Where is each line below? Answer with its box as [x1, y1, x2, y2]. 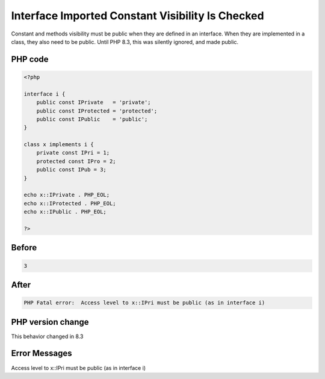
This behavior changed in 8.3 [11, 333, 84, 340]
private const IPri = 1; [36, 149, 110, 156]
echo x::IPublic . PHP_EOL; [23, 208, 107, 215]
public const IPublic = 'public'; [36, 116, 148, 123]
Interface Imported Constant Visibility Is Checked [11, 9, 264, 22]
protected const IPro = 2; [36, 158, 117, 165]
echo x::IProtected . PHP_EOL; [23, 200, 117, 207]
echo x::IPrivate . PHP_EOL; [23, 191, 110, 199]
